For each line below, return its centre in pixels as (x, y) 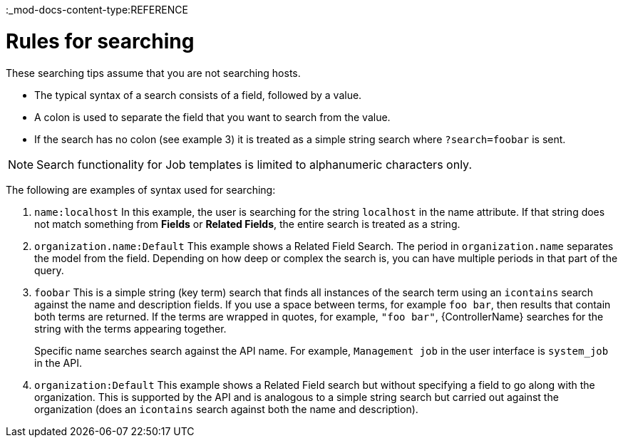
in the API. (58, 363)
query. (49, 270)
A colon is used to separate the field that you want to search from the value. (212, 117)
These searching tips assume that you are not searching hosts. (153, 73)
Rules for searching (100, 41)
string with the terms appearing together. (130, 328)
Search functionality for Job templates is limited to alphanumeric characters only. (254, 164)
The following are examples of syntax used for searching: (141, 189)
